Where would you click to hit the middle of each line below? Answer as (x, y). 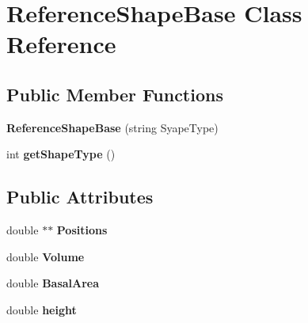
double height (42, 309)
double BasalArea (53, 283)
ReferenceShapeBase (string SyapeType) (112, 127)
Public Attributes (80, 197)
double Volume (46, 256)
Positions (82, 230)
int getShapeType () (61, 154)
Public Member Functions (115, 94)
